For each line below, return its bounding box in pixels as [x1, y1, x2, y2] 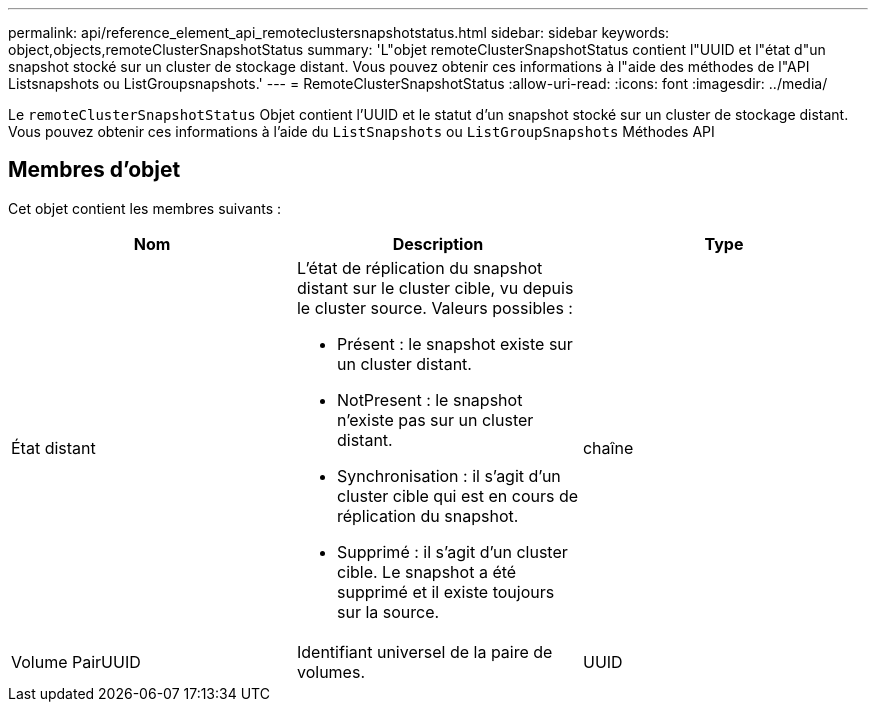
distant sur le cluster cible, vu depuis [296, 277, 574, 298]
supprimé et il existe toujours [336, 581, 555, 602]
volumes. [296, 661, 365, 682]
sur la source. [336, 601, 440, 622]
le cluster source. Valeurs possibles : [296, 297, 573, 318]
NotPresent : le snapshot [336, 389, 523, 410]
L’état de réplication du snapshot [296, 257, 543, 278]
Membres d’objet [8, 157, 181, 183]
